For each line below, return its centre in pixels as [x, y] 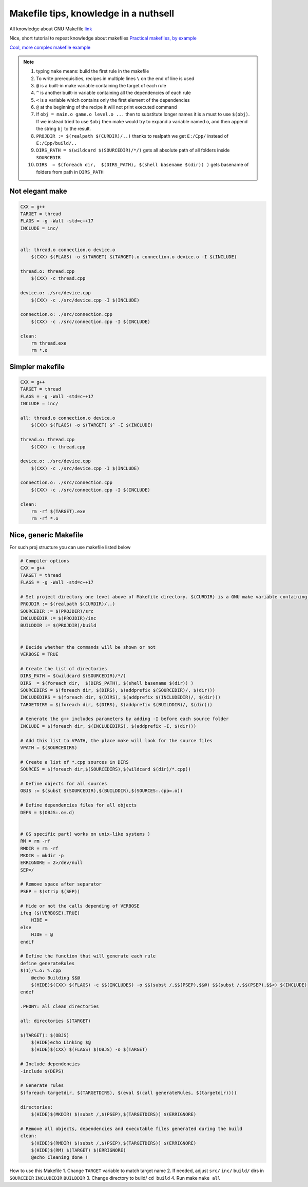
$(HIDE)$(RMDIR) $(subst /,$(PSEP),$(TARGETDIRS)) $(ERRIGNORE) [114, 1143]
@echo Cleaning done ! [60, 1157]
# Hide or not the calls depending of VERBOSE [80, 906]
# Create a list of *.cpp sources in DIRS [74, 762]
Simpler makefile [37, 366]
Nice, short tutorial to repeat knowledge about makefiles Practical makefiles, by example [103, 38]
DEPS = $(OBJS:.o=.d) [47, 812]
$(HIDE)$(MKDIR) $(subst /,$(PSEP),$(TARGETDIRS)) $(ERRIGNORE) [114, 1114]
